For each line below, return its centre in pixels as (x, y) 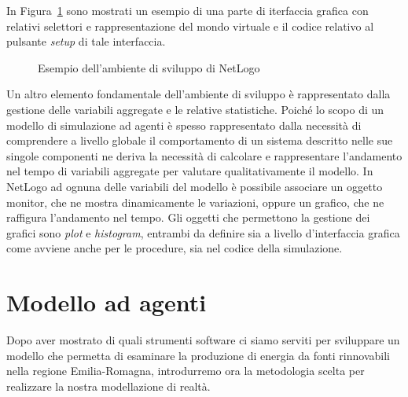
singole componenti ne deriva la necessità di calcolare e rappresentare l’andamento (204, 155)
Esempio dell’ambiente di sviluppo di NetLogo (149, 67)
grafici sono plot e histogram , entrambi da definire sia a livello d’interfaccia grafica (203, 232)
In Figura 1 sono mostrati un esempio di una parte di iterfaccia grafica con (187, 10)
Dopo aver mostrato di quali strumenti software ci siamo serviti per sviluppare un (203, 340)
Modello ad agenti (107, 302)
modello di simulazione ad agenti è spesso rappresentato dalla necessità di (184, 125)
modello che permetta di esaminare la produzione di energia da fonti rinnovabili (198, 355)
